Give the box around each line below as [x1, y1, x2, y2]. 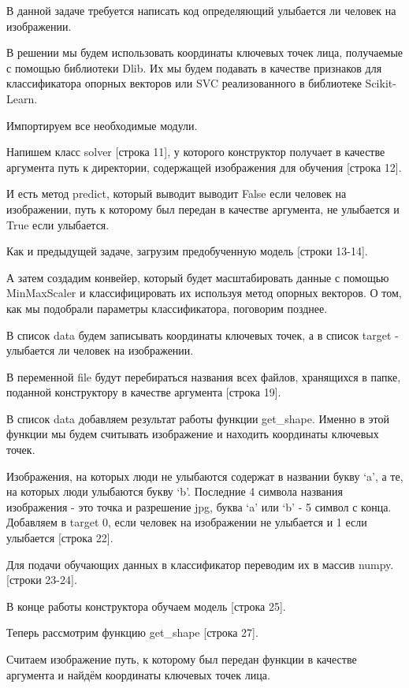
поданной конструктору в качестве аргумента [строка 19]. [6, 384, 281, 400]
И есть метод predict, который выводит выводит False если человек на [6, 185, 347, 202]
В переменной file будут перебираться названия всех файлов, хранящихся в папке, [6, 368, 401, 385]
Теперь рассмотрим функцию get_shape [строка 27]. [6, 624, 258, 641]
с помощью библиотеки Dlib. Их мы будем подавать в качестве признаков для [6, 59, 382, 76]
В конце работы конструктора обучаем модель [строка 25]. [6, 597, 286, 614]
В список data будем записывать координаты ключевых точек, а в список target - [6, 326, 399, 343]
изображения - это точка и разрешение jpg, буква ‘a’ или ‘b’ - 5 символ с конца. [6, 498, 392, 515]
